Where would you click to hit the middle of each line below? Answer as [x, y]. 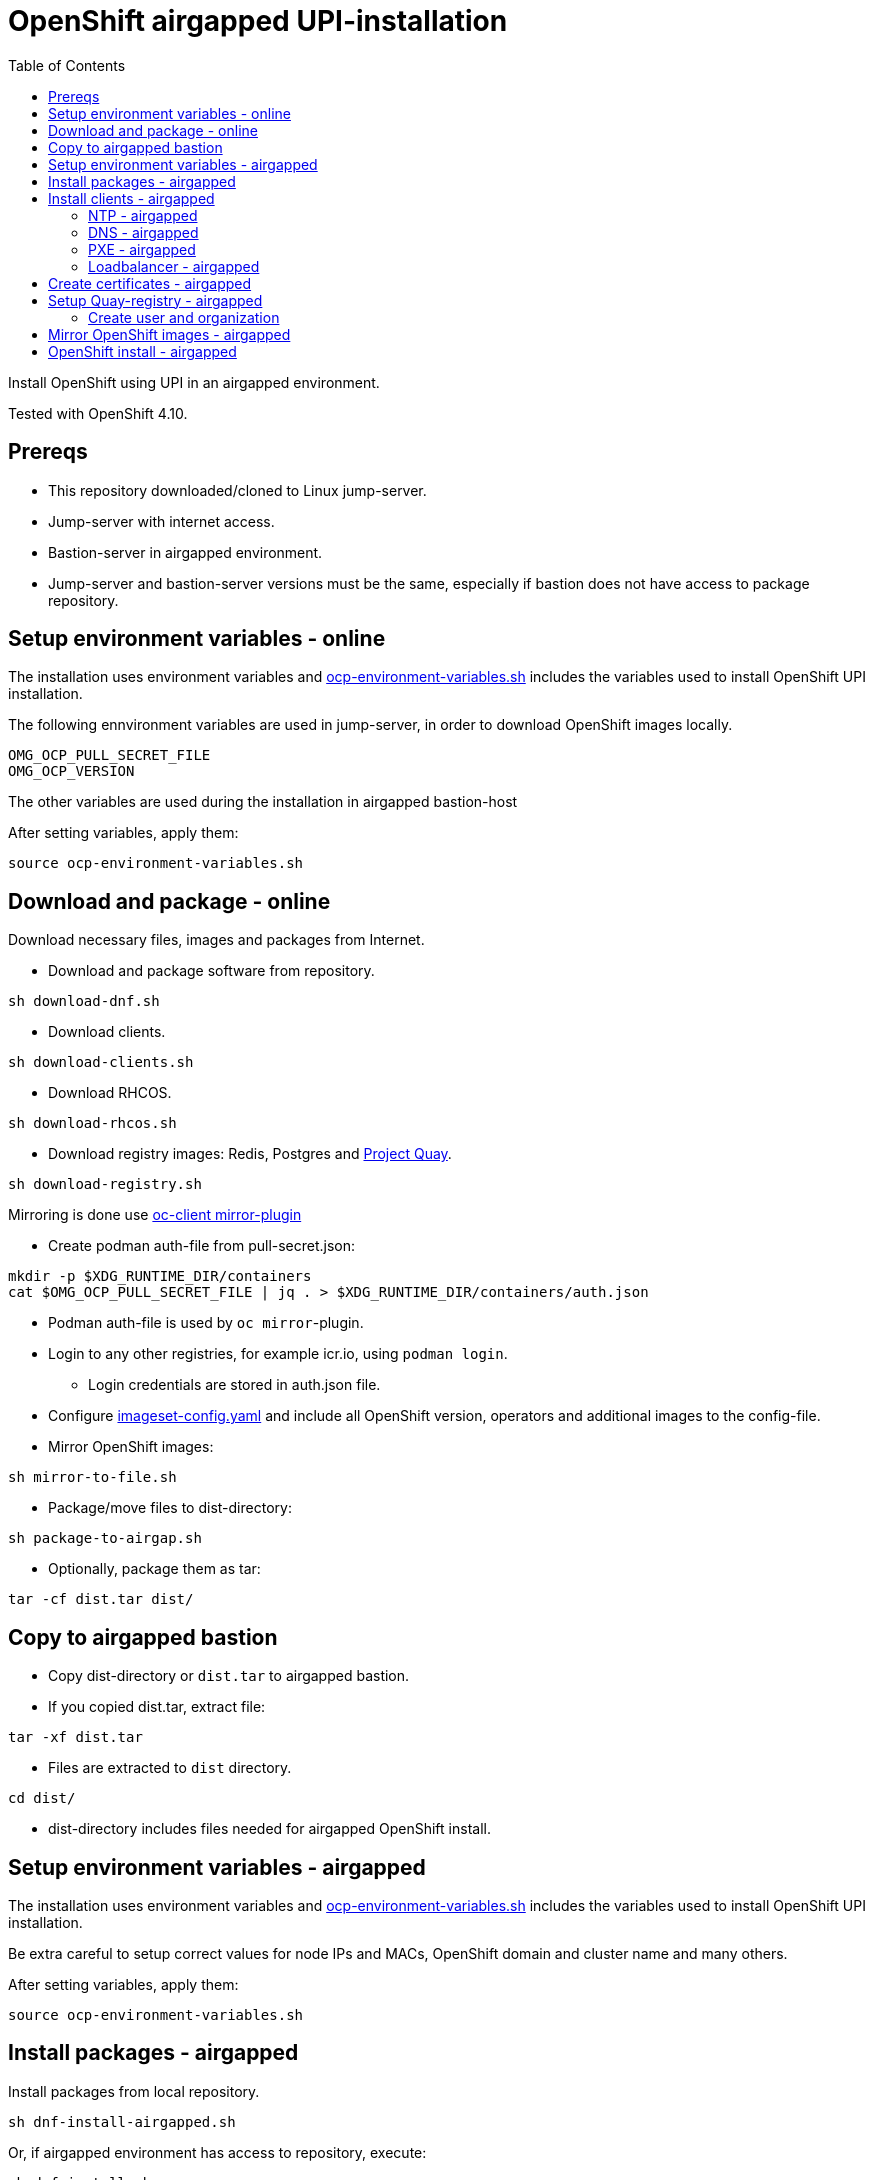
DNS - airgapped [143, 232]
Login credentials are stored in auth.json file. [234, 1385]
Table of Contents [67, 65]
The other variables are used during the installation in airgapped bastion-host [263, 802]
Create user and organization [184, 317]
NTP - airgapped [143, 215]
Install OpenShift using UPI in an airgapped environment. [194, 382]
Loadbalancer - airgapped [174, 266]
